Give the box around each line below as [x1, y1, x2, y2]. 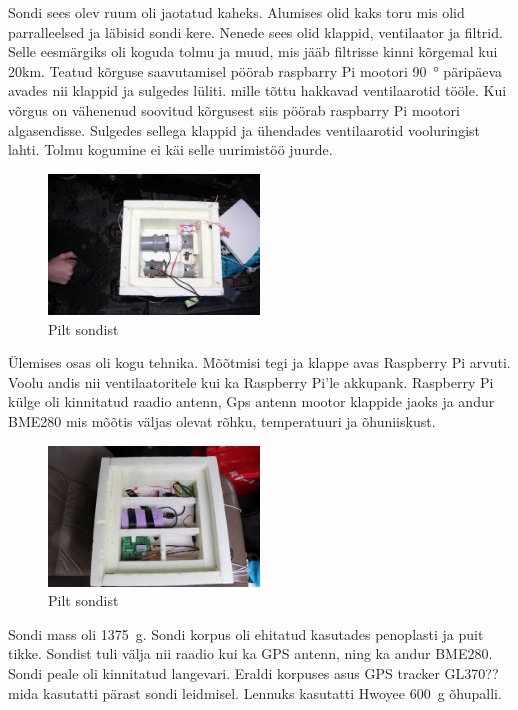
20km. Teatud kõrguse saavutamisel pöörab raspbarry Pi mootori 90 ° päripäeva [8, 60, 503, 81]
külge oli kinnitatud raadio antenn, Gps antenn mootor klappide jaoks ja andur [8, 391, 495, 412]
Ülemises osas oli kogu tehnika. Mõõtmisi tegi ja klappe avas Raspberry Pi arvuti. [8, 352, 511, 373]
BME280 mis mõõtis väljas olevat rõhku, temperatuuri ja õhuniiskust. [8, 410, 436, 431]
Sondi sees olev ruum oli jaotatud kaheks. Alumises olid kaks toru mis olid [8, 2, 465, 22]
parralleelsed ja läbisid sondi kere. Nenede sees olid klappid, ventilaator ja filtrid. [8, 21, 503, 42]
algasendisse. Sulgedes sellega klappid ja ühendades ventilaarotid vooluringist [8, 119, 480, 140]
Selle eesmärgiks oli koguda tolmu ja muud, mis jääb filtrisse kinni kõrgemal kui [8, 41, 498, 62]
